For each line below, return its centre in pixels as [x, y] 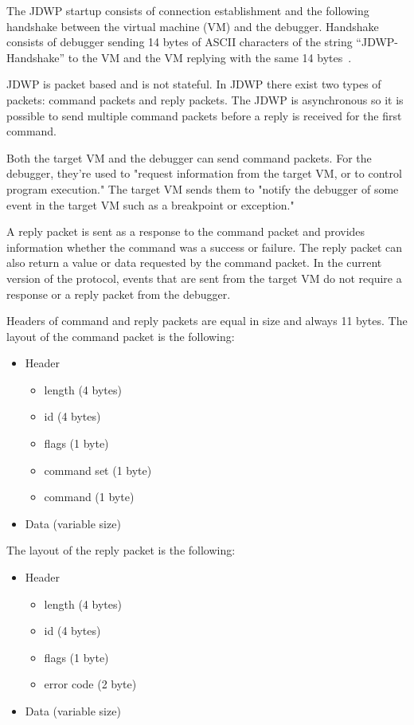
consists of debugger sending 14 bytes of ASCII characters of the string [180, 42]
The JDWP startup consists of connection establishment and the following [188, 10]
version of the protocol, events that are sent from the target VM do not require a [204, 278]
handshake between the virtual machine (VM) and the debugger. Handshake [193, 26]
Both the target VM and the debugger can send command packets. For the [189, 157]
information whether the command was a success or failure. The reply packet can [205, 247]
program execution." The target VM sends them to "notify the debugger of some [203, 188]
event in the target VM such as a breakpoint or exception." [150, 204]
